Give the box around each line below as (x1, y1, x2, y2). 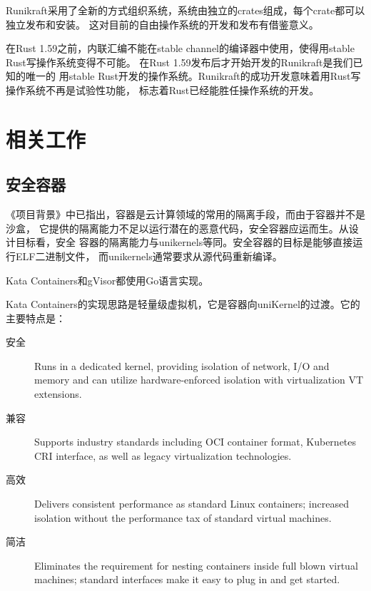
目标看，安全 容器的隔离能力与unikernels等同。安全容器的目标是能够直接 (15, 235, 353, 250)
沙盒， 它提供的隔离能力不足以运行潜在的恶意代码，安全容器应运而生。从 (6, 220, 349, 235)
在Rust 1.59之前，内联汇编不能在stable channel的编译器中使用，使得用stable (6, 41, 355, 56)
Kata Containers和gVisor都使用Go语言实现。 (6, 272, 209, 287)
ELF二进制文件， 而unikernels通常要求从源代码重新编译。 (15, 248, 283, 263)
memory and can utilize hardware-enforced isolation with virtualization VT (34, 372, 364, 387)
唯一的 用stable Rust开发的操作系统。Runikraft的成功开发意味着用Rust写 (25, 68, 361, 83)
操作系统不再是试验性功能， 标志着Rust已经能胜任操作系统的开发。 (6, 82, 320, 97)
